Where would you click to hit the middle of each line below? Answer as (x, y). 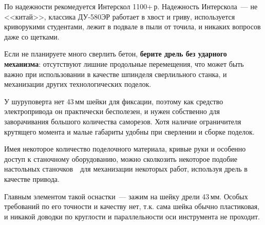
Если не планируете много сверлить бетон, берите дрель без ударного (116, 54)
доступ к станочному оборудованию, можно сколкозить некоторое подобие (121, 158)
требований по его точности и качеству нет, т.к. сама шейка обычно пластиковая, (132, 206)
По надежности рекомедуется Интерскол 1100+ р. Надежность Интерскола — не (131, 6)
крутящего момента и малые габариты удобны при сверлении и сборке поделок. (129, 131)
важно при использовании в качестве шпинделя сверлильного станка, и (116, 74)
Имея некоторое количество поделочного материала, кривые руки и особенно (125, 149)
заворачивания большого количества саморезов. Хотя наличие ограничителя (123, 121)
